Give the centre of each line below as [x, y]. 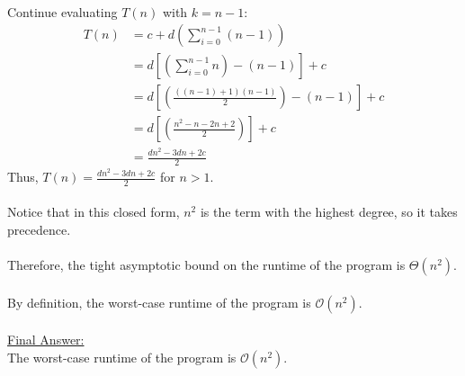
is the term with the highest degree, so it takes [329, 212]
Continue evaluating [63, 11]
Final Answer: [46, 340]
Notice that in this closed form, [94, 212]
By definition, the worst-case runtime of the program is [159, 302]
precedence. [39, 230]
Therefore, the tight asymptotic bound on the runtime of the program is [206, 265]
